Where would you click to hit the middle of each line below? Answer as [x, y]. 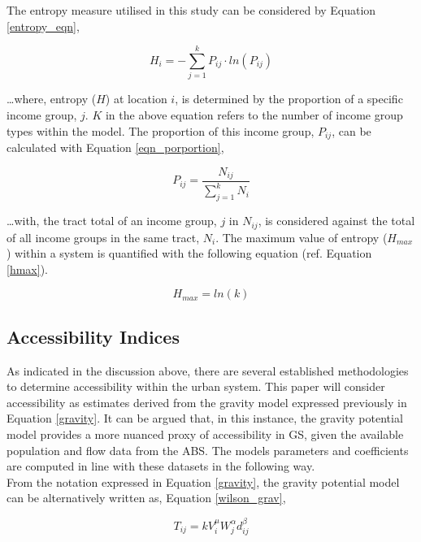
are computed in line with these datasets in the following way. [161, 466]
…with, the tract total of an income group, [112, 221]
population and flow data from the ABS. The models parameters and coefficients [208, 450]
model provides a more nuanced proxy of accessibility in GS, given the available [205, 434]
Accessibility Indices [93, 336]
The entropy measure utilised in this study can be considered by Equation [191, 10]
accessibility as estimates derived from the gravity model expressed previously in [207, 402]
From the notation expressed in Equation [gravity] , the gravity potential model [203, 481]
